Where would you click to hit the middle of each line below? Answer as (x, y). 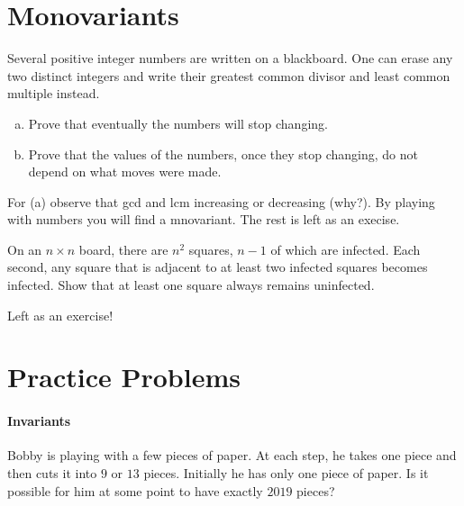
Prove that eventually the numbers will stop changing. (178, 123)
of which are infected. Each (346, 249)
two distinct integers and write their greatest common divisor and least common (229, 75)
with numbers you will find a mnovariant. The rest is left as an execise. (204, 219)
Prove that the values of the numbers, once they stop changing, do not (223, 154)
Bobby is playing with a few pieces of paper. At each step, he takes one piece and (232, 455)
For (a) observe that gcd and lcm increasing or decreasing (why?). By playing (221, 201)
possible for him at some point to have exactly (135, 490)
